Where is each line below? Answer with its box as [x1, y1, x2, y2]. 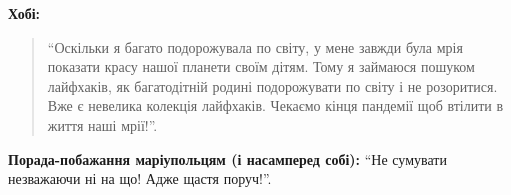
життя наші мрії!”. [47, 114, 158, 135]
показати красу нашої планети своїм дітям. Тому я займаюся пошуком [47, 56, 475, 77]
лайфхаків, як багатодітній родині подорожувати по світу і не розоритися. [47, 75, 498, 96]
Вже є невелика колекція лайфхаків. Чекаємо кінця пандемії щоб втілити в [47, 95, 504, 116]
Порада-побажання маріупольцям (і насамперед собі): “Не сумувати [8, 148, 447, 169]
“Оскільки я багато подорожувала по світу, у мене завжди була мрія [47, 36, 463, 57]
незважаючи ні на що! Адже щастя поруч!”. [8, 168, 272, 189]
